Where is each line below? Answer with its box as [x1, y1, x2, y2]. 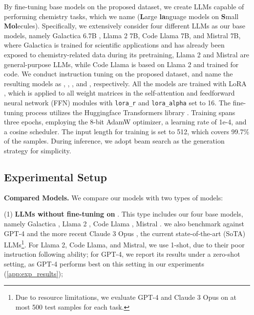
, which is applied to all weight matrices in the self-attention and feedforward [4, 88, 235, 98]
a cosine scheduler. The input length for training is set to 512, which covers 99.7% [4, 126, 250, 136]
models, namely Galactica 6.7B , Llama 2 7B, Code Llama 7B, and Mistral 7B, [4, 30, 241, 40]
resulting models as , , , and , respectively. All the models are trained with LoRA [4, 78, 247, 88]
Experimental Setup [4, 169, 107, 184]
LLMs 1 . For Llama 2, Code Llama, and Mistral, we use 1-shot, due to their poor [4, 238, 245, 249]
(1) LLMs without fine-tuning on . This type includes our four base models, [4, 209, 243, 219]
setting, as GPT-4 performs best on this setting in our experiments [4, 258, 205, 268]
